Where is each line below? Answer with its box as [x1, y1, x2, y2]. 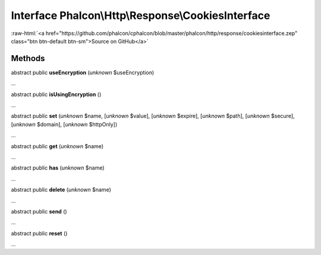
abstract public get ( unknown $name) [11, 142, 104, 149]
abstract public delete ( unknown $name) [11, 186, 111, 193]
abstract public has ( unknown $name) [11, 164, 105, 171]
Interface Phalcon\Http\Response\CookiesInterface [11, 9, 270, 22]
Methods [11, 53, 45, 63]
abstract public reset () [11, 230, 68, 237]
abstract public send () [11, 208, 68, 215]
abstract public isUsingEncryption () [11, 91, 102, 98]
